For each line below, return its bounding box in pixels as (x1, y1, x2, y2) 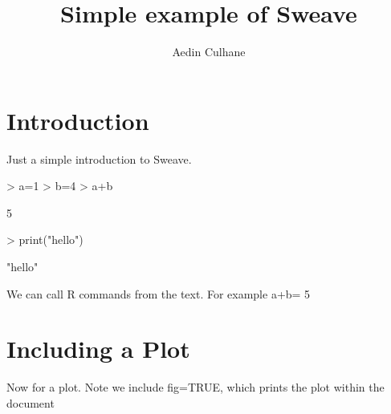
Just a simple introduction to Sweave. (6, 150, 192, 167)
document (6, 394, 55, 411)
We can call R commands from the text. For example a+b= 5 (6, 285, 311, 302)
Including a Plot (6, 332, 190, 365)
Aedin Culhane (172, 43, 246, 60)
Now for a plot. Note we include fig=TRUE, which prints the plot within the (6, 379, 385, 396)
